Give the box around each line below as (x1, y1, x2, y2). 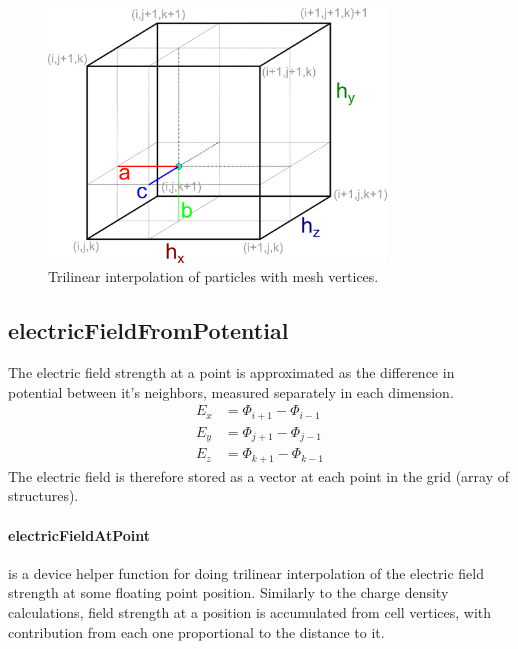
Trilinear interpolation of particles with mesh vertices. (48, 266, 379, 287)
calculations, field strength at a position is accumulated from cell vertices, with (8, 601, 492, 622)
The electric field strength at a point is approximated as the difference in (8, 362, 455, 383)
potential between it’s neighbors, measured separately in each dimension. (8, 381, 454, 402)
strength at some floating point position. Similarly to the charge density (8, 582, 449, 603)
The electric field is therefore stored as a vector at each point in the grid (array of (8, 465, 510, 486)
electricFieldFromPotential (8, 315, 289, 346)
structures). (8, 485, 79, 506)
